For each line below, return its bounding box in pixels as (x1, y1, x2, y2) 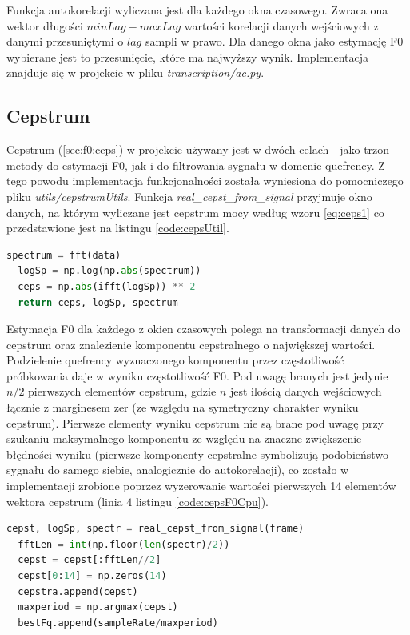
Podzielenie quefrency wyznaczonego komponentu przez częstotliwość (6, 352, 344, 368)
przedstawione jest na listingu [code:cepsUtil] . (6, 219, 229, 236)
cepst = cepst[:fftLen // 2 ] (18, 554, 161, 566)
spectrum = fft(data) (6, 249, 121, 261)
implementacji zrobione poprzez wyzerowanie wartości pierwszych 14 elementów (6, 477, 396, 494)
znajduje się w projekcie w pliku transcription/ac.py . (6, 64, 265, 81)
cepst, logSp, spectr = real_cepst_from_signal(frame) (6, 523, 305, 535)
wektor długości (6, 17, 83, 34)
